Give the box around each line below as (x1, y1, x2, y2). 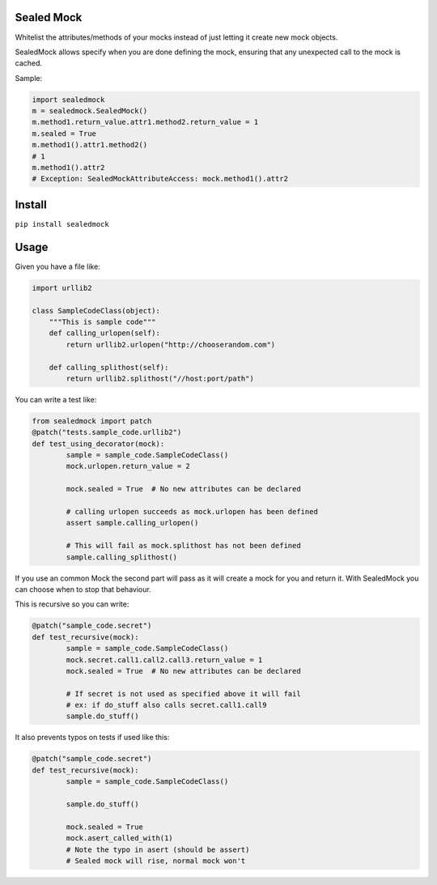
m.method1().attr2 (32, 163, 105, 172)
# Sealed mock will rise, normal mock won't (66, 856, 246, 866)
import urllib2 (32, 283, 92, 292)
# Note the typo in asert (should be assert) (66, 845, 250, 854)
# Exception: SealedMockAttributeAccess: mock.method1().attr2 (32, 174, 289, 184)
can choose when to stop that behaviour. (15, 584, 151, 594)
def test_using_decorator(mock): (32, 439, 165, 449)
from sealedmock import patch (32, 416, 152, 425)
